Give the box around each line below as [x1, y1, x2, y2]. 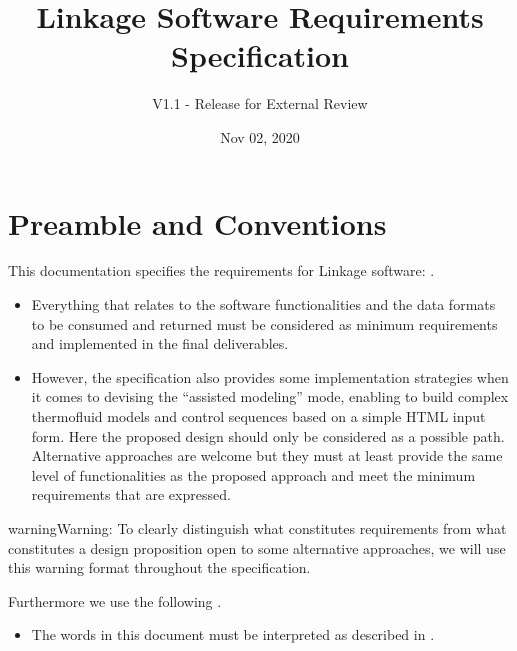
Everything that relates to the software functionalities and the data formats [31, 294, 496, 315]
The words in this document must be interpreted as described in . [31, 624, 435, 645]
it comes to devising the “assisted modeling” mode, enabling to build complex [31, 386, 509, 407]
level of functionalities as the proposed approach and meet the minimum [31, 464, 476, 485]
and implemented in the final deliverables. [31, 333, 289, 354]
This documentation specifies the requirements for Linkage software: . [8, 260, 435, 281]
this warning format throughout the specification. [8, 557, 311, 578]
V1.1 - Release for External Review [152, 93, 368, 114]
